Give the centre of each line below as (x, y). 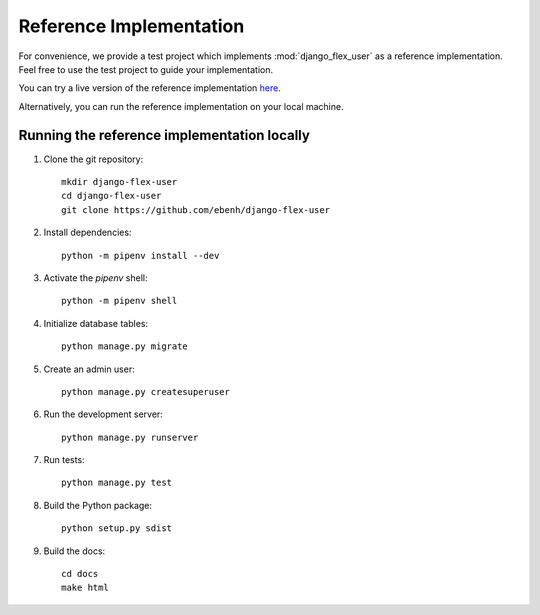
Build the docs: (74, 551)
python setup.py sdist (117, 528)
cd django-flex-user (111, 196)
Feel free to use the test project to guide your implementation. (146, 69)
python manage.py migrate (125, 346)
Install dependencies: (87, 232)
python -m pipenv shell (119, 301)
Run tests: (64, 460)
